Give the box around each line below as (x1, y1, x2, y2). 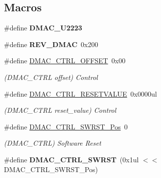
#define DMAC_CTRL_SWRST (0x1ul (4, 154, 139, 164)
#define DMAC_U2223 (4, 23, 82, 33)
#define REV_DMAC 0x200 (4, 39, 98, 49)
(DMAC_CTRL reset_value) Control (4, 105, 116, 115)
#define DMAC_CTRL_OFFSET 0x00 (4, 55, 126, 66)
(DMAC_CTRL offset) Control (4, 72, 98, 82)
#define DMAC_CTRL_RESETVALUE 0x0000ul (4, 88, 157, 99)
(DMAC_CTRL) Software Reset (4, 138, 101, 148)
